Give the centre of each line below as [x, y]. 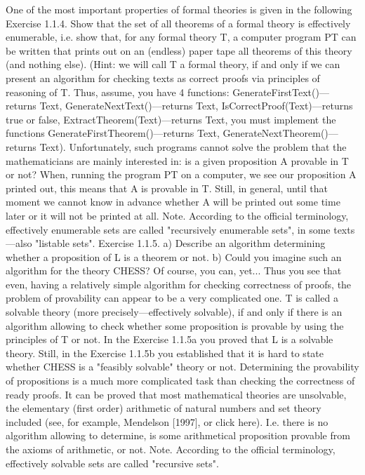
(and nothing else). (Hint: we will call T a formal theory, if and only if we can [173, 64]
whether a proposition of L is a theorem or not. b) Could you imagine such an [174, 256]
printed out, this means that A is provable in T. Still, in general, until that [167, 188]
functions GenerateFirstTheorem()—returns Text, [113, 133]
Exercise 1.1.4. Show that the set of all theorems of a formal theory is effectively [178, 23]
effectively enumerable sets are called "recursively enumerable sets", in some [168, 229]
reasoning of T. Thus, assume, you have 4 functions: [118, 92]
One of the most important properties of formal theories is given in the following [179, 9]
